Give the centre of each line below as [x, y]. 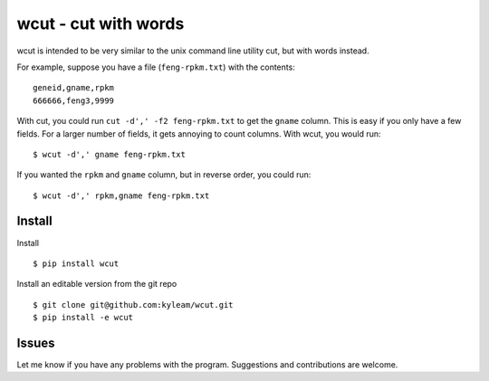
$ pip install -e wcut [83, 318]
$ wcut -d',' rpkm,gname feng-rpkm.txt [121, 195]
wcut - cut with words [101, 24]
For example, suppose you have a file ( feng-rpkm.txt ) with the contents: [156, 67]
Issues [36, 343]
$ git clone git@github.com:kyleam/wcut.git [134, 305]
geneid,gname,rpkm [74, 88]
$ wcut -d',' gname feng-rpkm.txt [109, 154]
